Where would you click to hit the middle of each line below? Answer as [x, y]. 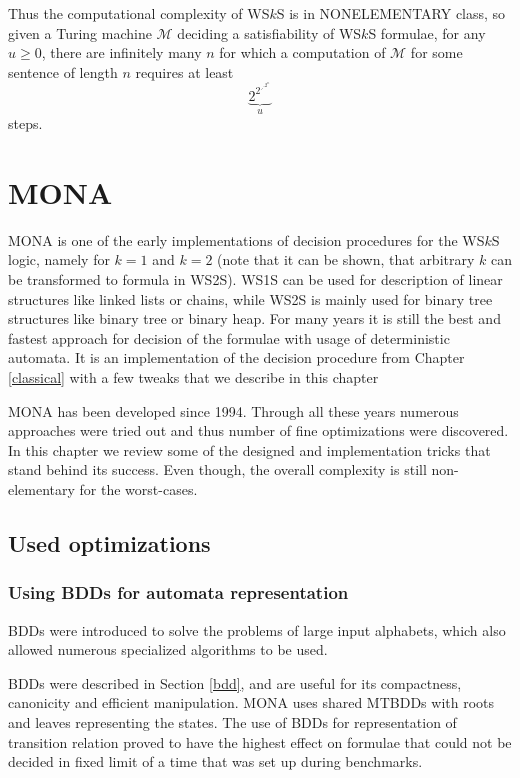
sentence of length [63, 71]
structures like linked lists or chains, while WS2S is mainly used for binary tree [250, 298]
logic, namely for [59, 259]
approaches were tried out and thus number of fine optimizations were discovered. [258, 430]
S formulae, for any [427, 32]
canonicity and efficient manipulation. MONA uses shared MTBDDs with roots [251, 702]
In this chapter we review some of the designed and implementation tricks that [249, 449]
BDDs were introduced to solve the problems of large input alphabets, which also [257, 629]
